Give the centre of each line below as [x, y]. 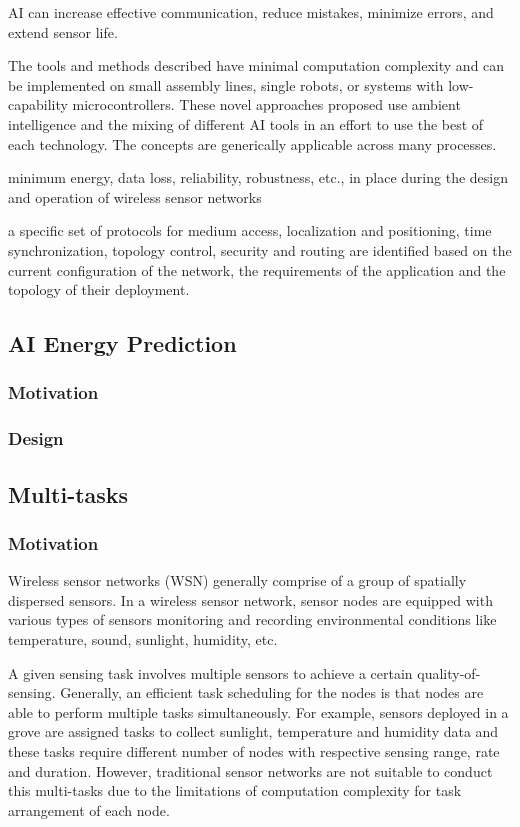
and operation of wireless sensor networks [135, 196]
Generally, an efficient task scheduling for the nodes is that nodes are [272, 692]
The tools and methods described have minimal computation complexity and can [256, 65]
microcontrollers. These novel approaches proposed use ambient [266, 104]
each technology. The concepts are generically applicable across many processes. [252, 143]
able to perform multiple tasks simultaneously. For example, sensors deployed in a [258, 711]
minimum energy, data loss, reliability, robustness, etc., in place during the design [258, 177]
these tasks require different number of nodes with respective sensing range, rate [254, 750]
